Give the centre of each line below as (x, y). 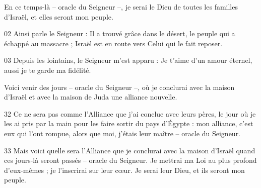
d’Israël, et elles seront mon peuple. (59, 16)
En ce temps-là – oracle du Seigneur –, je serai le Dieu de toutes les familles (121, 7)
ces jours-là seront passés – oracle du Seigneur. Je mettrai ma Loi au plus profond (130, 160)
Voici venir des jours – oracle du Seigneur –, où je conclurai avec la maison (119, 87)
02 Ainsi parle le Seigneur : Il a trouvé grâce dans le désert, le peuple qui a (120, 33)
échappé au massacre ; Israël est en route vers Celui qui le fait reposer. (113, 43)
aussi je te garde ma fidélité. (48, 70)
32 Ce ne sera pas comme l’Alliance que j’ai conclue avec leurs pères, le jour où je (130, 113)
